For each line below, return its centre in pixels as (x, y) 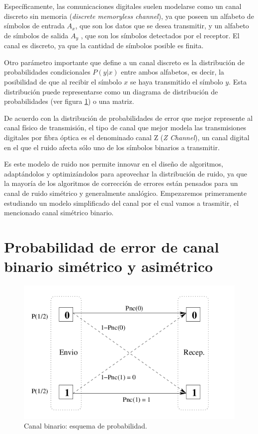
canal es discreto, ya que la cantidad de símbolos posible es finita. (104, 45)
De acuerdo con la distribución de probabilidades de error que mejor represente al (129, 118)
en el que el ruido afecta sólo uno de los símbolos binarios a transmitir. (112, 147)
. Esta (238, 82)
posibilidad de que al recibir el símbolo (63, 82)
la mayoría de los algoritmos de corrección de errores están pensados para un (121, 183)
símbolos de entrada (34, 26)
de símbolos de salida (36, 35)
